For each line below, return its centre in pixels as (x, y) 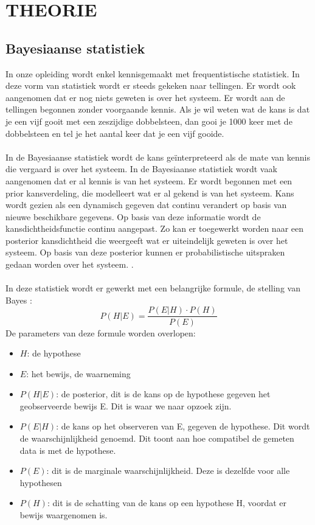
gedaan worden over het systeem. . (70, 264)
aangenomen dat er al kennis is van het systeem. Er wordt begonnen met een (149, 180)
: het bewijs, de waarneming (78, 373)
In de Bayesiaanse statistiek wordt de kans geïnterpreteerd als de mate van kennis (158, 157)
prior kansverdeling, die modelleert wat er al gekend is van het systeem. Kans (150, 193)
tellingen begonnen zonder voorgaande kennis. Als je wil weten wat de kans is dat (158, 109)
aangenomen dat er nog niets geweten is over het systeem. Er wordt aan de (145, 97)
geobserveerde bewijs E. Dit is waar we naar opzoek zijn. (126, 405)
